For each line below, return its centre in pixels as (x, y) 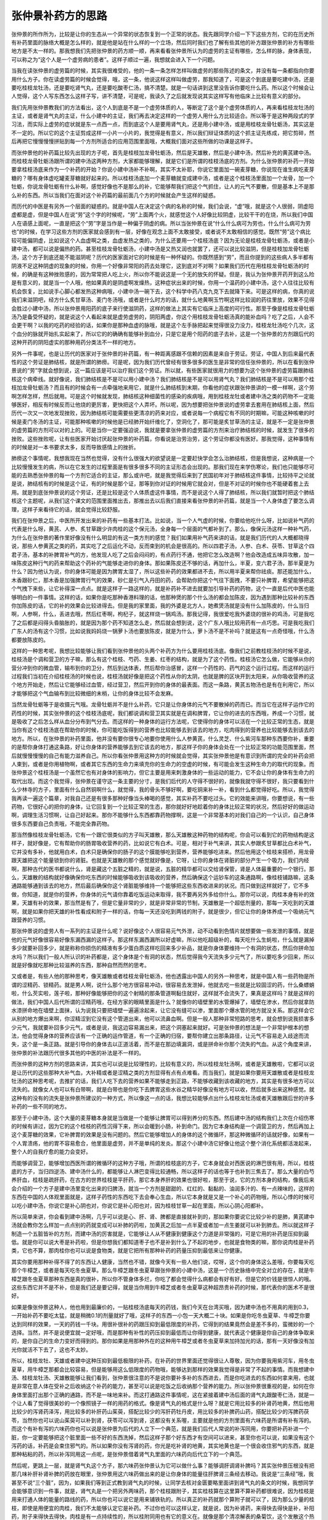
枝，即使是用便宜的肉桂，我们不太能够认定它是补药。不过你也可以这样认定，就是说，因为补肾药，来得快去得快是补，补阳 (163, 1508)
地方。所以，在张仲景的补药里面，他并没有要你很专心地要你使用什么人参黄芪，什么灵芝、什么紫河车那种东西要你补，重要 (163, 738)
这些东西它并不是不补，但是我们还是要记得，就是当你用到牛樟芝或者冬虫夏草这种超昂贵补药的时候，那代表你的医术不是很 (163, 1287)
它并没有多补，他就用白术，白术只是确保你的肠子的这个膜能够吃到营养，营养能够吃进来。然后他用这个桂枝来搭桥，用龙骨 (163, 852)
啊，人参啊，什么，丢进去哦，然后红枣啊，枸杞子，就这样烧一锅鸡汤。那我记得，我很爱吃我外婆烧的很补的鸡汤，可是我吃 (163, 614)
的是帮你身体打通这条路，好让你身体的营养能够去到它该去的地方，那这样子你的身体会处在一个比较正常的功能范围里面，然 (163, 747)
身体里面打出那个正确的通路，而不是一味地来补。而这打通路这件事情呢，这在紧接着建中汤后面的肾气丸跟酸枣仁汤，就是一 (163, 1395)
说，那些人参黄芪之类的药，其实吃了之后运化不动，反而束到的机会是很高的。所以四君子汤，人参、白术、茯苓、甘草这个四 (163, 546)
